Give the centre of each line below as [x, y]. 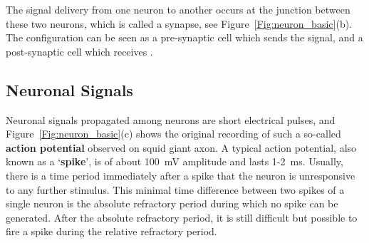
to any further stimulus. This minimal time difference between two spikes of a [175, 189]
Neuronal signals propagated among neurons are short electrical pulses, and [171, 119]
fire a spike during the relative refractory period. [111, 231]
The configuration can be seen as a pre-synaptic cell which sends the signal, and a [184, 37]
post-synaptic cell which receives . [79, 51]
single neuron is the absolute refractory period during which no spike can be [172, 203]
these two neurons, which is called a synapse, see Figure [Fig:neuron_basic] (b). [179, 23]
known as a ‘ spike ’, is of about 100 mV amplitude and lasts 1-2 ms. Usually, [175, 161]
